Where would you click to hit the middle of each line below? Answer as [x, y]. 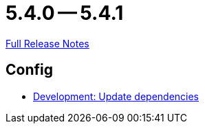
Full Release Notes [47, 43]
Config [29, 70]
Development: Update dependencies [116, 96]
